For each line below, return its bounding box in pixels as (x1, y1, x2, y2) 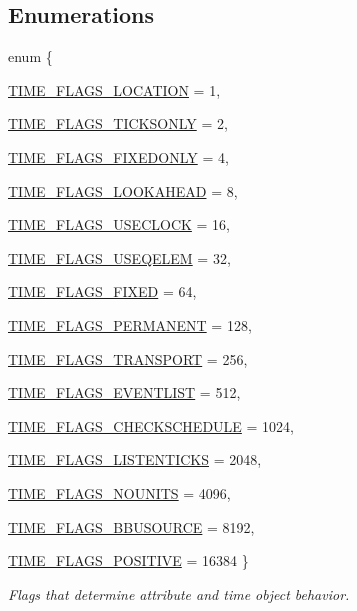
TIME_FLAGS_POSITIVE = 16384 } (8, 550, 249, 571)
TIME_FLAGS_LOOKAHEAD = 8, (8, 180, 238, 201)
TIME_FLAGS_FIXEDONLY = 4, (8, 146, 229, 167)
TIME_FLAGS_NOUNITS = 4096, (8, 482, 231, 503)
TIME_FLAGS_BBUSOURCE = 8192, (8, 516, 255, 537)
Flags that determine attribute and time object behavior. (8, 583, 350, 604)
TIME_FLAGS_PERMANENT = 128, (8, 314, 252, 335)
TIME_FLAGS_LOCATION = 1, (8, 79, 221, 100)
